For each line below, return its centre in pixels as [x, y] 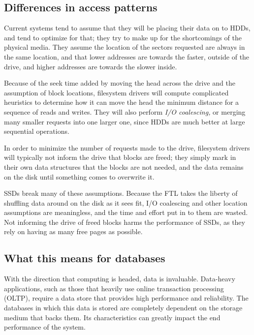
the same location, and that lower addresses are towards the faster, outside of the [127, 56]
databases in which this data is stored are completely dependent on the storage [123, 308]
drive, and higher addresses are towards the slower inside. [91, 66]
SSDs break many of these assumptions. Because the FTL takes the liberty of [121, 193]
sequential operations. [37, 131]
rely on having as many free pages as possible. [73, 231]
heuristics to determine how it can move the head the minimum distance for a [122, 102]
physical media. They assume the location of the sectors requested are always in [125, 47]
